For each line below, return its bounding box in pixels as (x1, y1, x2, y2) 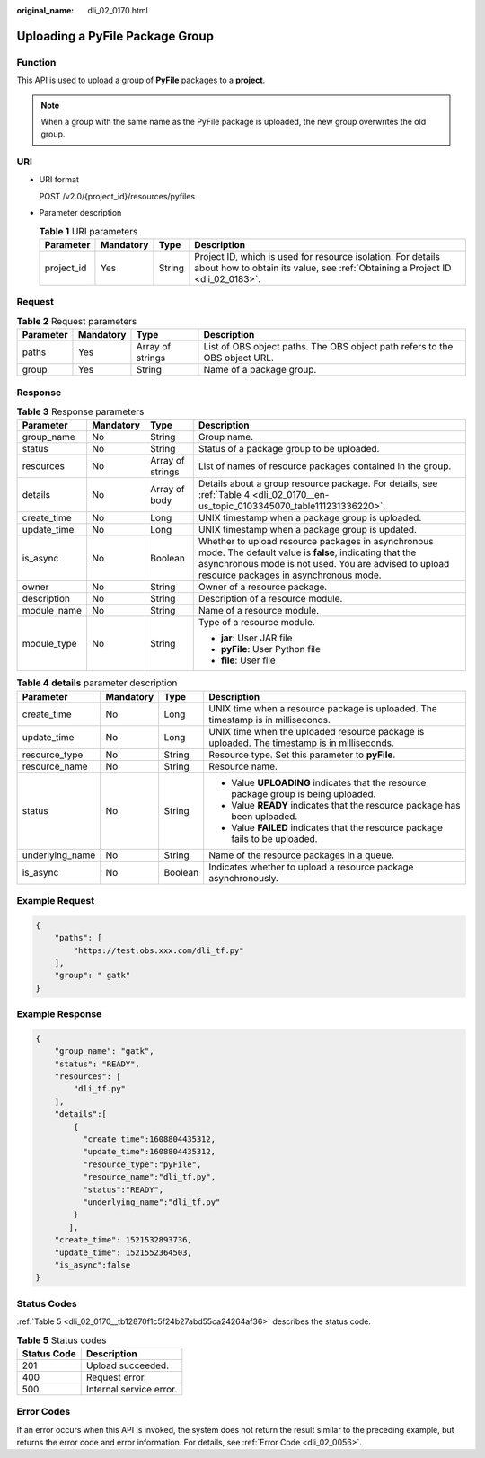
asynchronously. (208, 871, 278, 884)
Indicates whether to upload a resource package (208, 861, 414, 873)
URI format (39, 174, 80, 185)
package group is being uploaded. (231, 787, 376, 800)
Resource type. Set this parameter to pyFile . (208, 748, 396, 761)
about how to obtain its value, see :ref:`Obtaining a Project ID (194, 261, 452, 274)
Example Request (16, 895, 94, 907)
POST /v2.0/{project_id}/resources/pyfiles (39, 190, 196, 201)
